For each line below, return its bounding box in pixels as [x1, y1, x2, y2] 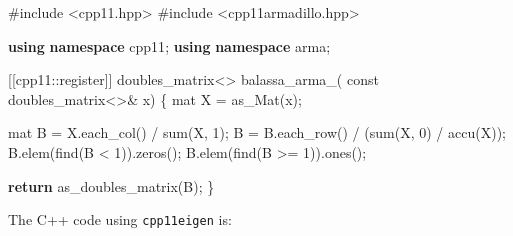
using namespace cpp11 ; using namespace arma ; [8, 35, 331, 56]
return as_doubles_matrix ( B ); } [8, 175, 215, 196]
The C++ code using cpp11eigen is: [8, 209, 232, 230]
